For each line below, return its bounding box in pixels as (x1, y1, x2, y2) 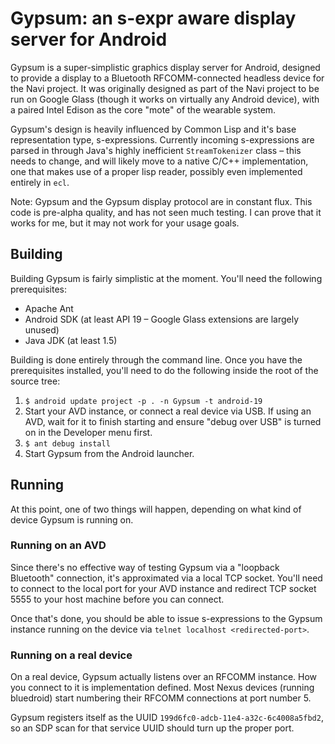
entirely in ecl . (10, 176, 70, 188)
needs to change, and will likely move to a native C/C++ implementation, (10, 155, 309, 167)
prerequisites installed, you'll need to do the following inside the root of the (10, 364, 319, 376)
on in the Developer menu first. (24, 426, 153, 438)
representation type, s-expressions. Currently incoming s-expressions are (10, 133, 315, 146)
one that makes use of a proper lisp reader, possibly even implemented (10, 165, 303, 177)
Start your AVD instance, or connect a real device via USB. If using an (24, 405, 312, 417)
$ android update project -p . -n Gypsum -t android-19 (24, 396, 263, 406)
